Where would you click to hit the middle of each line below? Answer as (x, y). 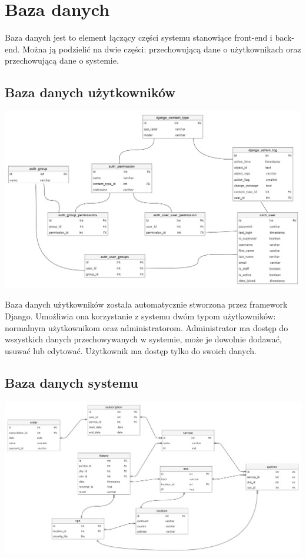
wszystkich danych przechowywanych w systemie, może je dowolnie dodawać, (143, 339)
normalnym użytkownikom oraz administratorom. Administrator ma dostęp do (147, 327)
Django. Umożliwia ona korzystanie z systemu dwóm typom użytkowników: (140, 316)
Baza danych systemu (71, 382)
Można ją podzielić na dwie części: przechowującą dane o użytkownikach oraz (162, 49)
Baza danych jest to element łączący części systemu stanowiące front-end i (139, 37)
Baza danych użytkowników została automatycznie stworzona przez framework (146, 304)
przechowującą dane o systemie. (62, 60)
